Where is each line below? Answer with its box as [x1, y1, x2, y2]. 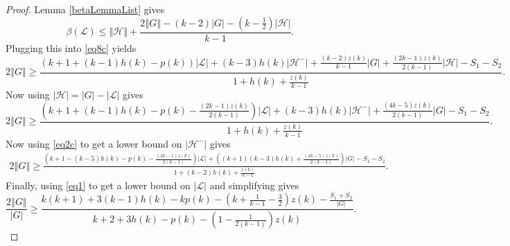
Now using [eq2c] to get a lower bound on [6, 136, 182, 150]
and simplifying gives [209, 178, 299, 193]
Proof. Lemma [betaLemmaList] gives [6, 2, 165, 16]
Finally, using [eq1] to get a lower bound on [6, 178, 191, 193]
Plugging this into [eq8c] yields [6, 40, 137, 55]
